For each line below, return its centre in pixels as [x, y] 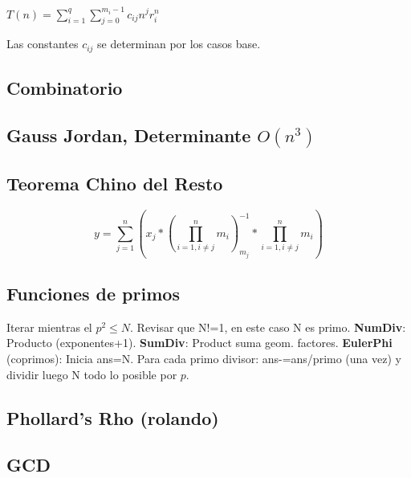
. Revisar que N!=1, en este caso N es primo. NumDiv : [268, 327]
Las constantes [43, 44]
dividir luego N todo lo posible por [92, 374]
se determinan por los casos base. [179, 44]
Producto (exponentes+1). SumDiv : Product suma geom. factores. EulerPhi [199, 343]
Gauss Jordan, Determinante [129, 135]
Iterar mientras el [49, 327]
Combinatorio [65, 88]
